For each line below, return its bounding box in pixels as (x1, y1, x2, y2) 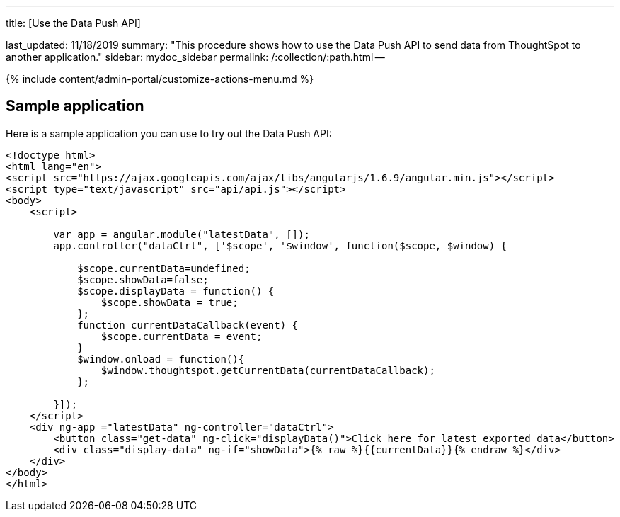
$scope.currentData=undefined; (77, 262, 251, 274)
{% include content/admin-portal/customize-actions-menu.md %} (6, 73, 314, 85)
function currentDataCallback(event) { (77, 319, 299, 331)
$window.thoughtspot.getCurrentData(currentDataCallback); (101, 364, 435, 376)
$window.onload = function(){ (77, 353, 245, 365)
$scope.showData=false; (77, 273, 209, 285)
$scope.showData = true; (101, 296, 239, 308)
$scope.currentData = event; (101, 330, 263, 342)
